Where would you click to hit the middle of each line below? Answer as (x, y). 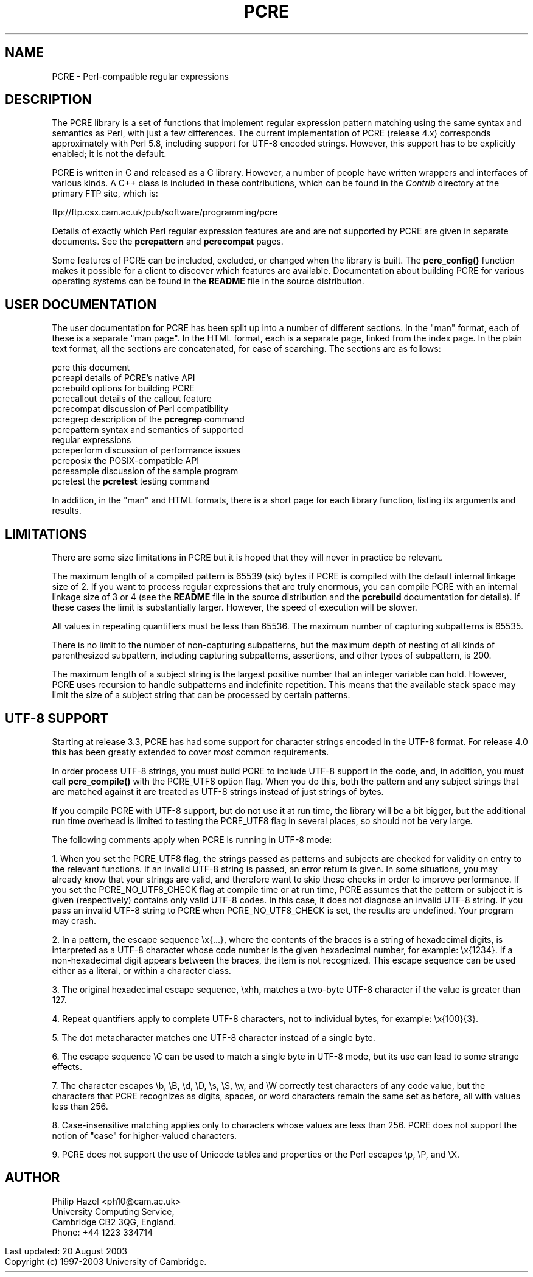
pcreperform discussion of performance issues (146, 450)
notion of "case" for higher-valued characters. (145, 1135)
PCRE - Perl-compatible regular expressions (140, 76)
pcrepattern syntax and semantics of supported (148, 430)
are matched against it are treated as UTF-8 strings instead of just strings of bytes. (218, 791)
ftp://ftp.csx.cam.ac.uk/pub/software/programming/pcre (165, 212)
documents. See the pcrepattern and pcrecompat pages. (168, 242)
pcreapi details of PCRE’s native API (124, 378)
